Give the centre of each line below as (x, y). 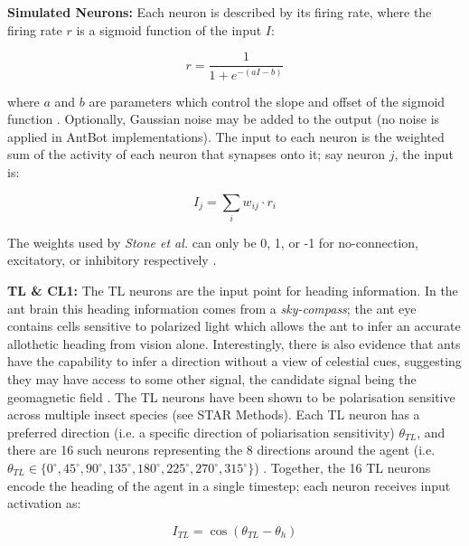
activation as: (44, 503)
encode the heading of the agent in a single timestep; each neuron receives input (229, 485)
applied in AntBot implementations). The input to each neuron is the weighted (226, 136)
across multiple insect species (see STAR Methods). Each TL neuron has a (214, 414)
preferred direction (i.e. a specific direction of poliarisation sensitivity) (201, 432)
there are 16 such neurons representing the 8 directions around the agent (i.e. (221, 450)
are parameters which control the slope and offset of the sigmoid (267, 101)
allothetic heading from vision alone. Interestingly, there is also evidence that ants (234, 343)
